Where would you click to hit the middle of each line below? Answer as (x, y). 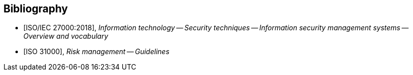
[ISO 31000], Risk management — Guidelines (96, 52)
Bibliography (36, 9)
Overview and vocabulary (66, 36)
